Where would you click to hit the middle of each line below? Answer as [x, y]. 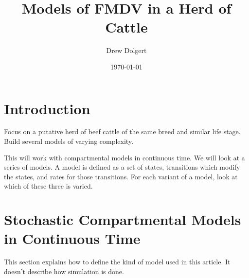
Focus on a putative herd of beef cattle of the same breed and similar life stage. [122, 131]
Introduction [47, 108]
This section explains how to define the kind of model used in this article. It [117, 262]
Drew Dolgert [126, 50]
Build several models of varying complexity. [69, 141]
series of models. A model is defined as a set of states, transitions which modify [122, 167]
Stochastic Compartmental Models [123, 219]
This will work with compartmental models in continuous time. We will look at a [124, 157]
